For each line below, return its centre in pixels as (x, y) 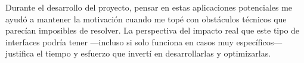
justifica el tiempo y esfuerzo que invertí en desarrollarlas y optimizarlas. (138, 53)
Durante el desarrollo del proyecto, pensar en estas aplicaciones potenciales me (149, 7)
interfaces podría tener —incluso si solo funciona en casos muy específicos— (144, 42)
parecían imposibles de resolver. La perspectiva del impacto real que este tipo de (153, 30)
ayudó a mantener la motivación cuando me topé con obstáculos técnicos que (146, 19)
